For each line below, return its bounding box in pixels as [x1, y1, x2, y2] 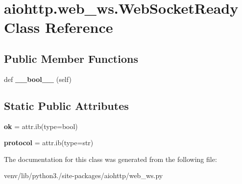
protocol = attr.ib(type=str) [4, 137, 94, 148]
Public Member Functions [4, 51, 138, 66]
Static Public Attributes [4, 98, 129, 113]
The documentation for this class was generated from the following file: [4, 154, 217, 164]
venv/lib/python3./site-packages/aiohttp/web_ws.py [4, 170, 163, 181]
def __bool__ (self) [4, 74, 72, 84]
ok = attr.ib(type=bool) [4, 121, 78, 131]
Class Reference [4, 17, 113, 37]
